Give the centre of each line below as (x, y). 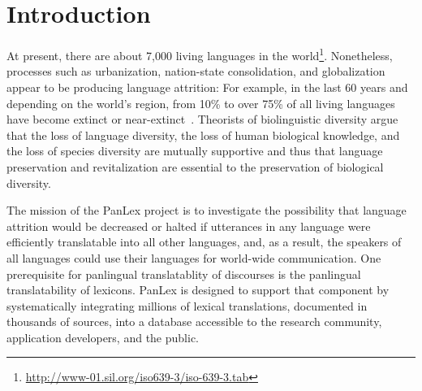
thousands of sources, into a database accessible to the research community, (194, 321)
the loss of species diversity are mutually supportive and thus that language (195, 151)
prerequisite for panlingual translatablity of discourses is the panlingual (184, 274)
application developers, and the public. (103, 337)
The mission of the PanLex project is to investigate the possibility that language (207, 210)
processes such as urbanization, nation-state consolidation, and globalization (196, 71)
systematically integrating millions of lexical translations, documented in (187, 305)
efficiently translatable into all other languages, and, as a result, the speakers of (204, 242)
